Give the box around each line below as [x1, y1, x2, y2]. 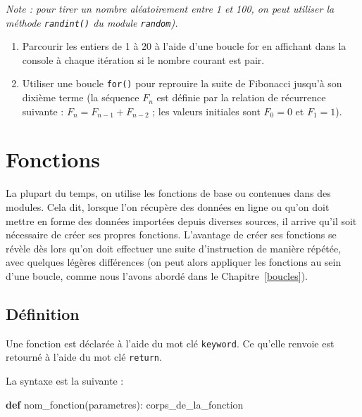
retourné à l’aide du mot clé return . [6, 349, 162, 364]
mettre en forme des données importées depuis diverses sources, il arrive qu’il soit [6, 213, 357, 228]
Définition [6, 302, 80, 324]
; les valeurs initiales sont [152, 103, 261, 118]
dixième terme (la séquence [22, 90, 139, 105]
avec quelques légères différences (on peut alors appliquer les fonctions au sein [6, 255, 342, 269]
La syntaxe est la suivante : [6, 373, 124, 388]
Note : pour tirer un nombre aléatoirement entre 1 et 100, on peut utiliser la [6, 1, 335, 15]
